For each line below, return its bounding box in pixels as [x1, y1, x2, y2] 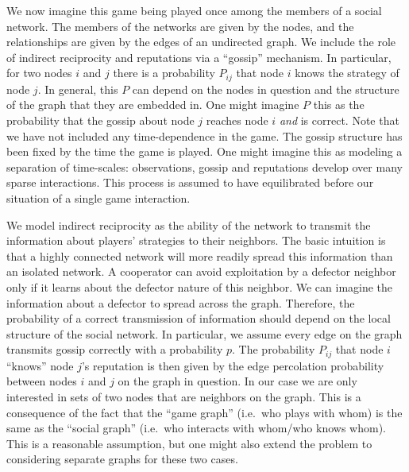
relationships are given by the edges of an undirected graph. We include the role [6, 33, 396, 50]
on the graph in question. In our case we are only [118, 373, 357, 389]
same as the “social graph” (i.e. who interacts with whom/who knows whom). [6, 420, 386, 436]
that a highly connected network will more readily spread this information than [6, 247, 393, 264]
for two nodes [6, 64, 72, 81]
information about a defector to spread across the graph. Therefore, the [6, 294, 355, 311]
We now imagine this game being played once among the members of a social [6, 2, 382, 18]
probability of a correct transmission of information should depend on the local [6, 310, 391, 327]
